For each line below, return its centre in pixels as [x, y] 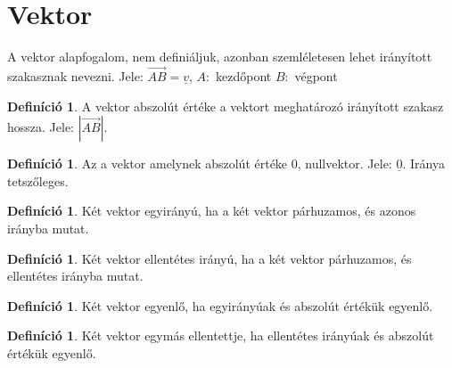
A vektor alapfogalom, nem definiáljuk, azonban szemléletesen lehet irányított [220, 57]
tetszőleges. [38, 180]
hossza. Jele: [41, 127]
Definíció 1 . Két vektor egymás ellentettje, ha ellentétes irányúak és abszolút [221, 335]
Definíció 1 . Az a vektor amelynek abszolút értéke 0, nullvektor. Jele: [200, 164]
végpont [316, 75]
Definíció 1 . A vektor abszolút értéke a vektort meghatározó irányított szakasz [226, 106]
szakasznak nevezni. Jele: [75, 75]
